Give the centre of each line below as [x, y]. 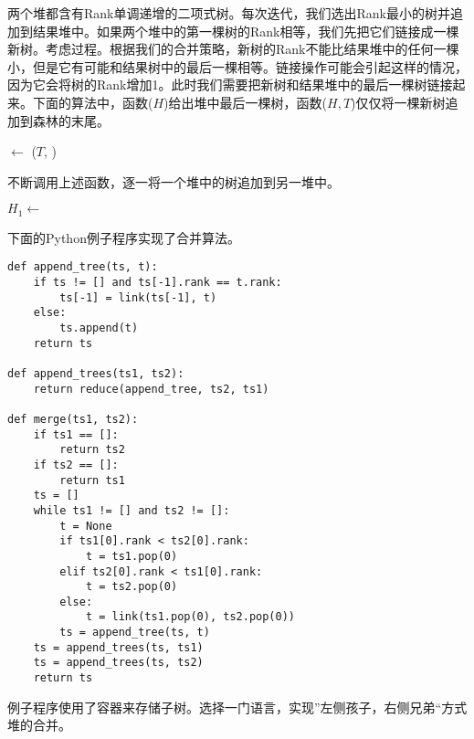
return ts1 [92, 480]
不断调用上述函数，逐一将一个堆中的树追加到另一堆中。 [174, 181]
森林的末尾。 [71, 120]
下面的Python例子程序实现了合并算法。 [124, 237]
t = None [86, 526]
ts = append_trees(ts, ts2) [118, 663]
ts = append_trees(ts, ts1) [118, 647]
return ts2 [92, 450]
